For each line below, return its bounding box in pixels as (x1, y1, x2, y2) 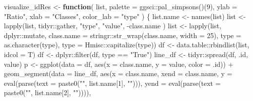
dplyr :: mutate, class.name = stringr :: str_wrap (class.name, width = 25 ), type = (4, 30, 241, 40)
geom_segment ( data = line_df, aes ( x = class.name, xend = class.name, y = (4, 68, 233, 79)
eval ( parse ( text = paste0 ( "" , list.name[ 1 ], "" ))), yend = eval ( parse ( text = (4, 78, 221, 88)
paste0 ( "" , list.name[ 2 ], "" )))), (4, 87, 91, 98)
